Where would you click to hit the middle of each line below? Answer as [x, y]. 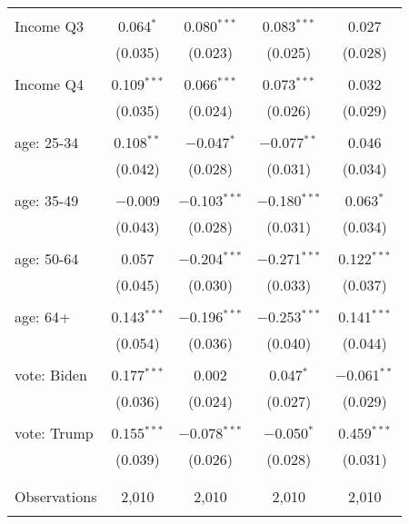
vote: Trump [54, 433]
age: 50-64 [47, 258]
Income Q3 [49, 26]
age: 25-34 [47, 142]
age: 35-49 [47, 200]
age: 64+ [43, 316]
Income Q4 [49, 84]
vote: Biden [51, 375]
